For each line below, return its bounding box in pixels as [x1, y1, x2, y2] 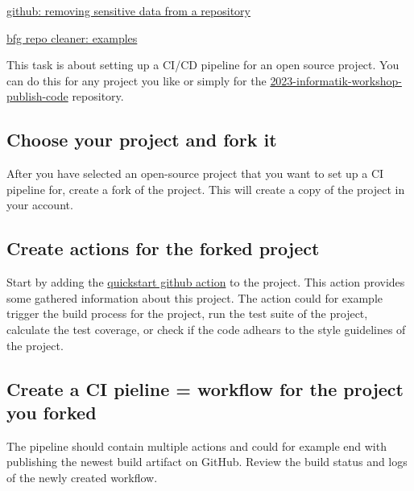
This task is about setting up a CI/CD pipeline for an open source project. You [6, 56, 400, 73]
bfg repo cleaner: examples [6, 29, 138, 46]
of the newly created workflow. [6, 468, 158, 485]
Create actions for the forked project [6, 236, 320, 261]
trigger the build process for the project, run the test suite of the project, [6, 305, 368, 322]
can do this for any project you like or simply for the [6, 72, 267, 89]
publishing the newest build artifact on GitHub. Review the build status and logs [6, 453, 408, 470]
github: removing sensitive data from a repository [6, 2, 250, 19]
